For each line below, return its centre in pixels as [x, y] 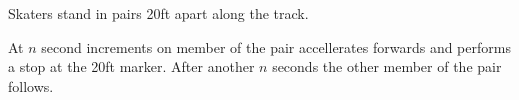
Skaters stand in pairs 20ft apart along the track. [158, 13]
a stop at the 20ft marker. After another [131, 66]
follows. [31, 85]
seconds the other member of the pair [387, 66]
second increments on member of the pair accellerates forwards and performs [276, 46]
